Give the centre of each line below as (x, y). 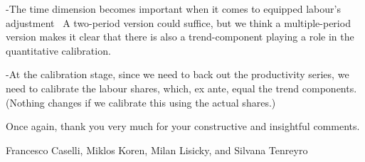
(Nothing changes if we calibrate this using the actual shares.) (141, 102)
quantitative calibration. (58, 50)
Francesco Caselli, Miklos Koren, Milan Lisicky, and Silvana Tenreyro (157, 150)
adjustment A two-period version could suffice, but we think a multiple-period (178, 22)
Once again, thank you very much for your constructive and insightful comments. (183, 126)
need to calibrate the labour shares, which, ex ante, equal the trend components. (181, 88)
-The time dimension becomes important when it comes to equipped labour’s (173, 9)
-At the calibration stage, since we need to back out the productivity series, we (178, 74)
